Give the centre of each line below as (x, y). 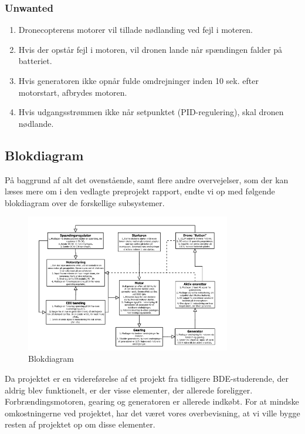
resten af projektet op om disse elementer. (80, 424)
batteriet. (35, 61)
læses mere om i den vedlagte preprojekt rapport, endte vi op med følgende (140, 191)
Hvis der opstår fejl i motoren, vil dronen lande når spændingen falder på (150, 49)
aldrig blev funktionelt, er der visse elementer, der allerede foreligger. (129, 390)
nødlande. (36, 123)
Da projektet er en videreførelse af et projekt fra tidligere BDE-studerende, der (147, 379)
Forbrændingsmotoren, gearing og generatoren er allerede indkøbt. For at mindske (152, 401)
